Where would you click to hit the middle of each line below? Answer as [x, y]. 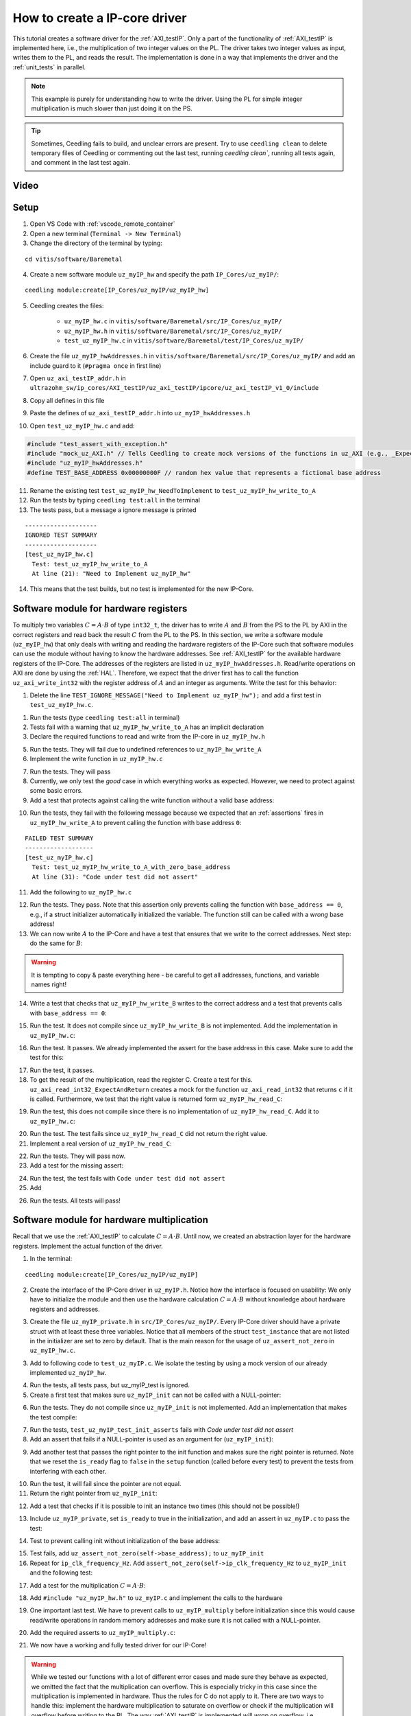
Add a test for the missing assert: [76, 1166]
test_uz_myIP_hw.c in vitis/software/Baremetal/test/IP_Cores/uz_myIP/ [184, 340]
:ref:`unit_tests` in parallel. [49, 67]
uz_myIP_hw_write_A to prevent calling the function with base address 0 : [136, 822]
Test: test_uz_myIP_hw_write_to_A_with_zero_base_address [131, 867]
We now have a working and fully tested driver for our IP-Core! [118, 1645]
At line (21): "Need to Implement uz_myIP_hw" [111, 573]
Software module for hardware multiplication [111, 1220]
